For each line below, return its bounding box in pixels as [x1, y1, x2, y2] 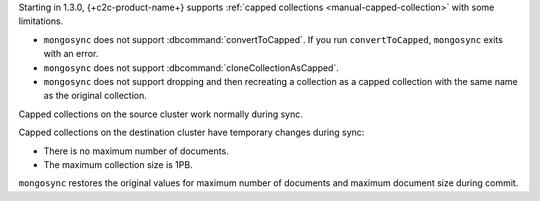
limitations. [18, 15, 64, 27]
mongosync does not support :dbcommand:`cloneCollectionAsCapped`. [43, 61, 339, 74]
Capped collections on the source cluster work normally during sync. [18, 108, 304, 120]
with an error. [43, 48, 99, 60]
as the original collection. [43, 90, 147, 102]
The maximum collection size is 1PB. [43, 158, 194, 170]
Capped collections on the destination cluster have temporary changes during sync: [18, 126, 365, 139]
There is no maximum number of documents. [43, 145, 229, 157]
